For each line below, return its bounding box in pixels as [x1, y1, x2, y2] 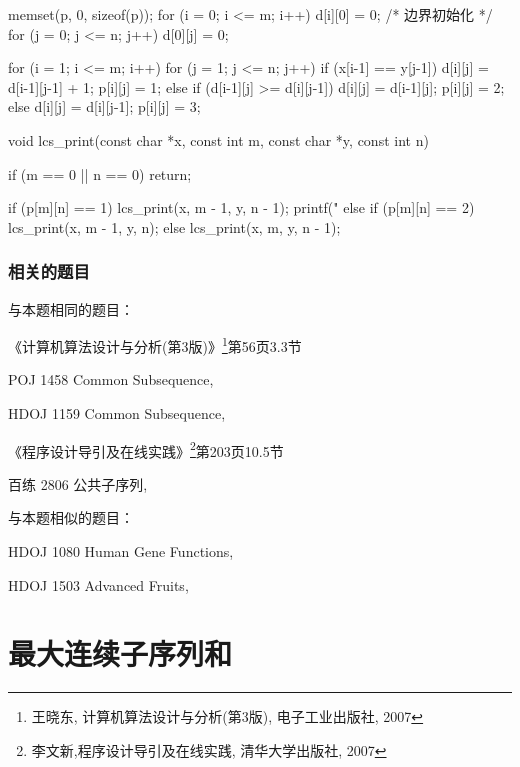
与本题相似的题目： [8, 507, 134, 528]
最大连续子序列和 [8, 633, 233, 674]
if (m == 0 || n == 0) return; [8, 163, 192, 184]
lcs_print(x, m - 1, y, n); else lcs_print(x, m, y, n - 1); [8, 216, 341, 237]
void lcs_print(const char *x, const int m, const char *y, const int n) [8, 129, 429, 150]
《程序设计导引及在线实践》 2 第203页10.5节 [8, 437, 284, 461]
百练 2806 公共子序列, [8, 473, 148, 494]
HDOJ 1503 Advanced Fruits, [8, 574, 189, 595]
